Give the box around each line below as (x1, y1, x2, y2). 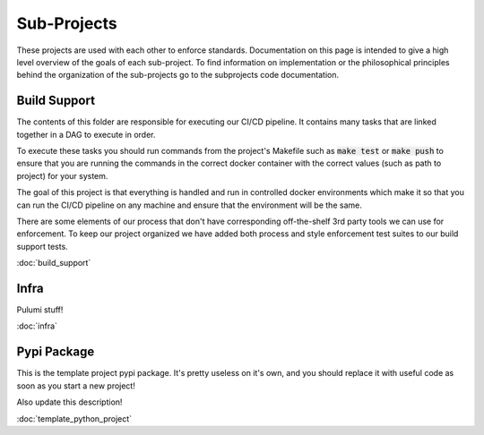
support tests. (16, 241, 69, 252)
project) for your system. (16, 170, 108, 181)
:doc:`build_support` (16, 258, 91, 269)
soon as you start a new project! (16, 380, 136, 391)
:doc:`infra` (16, 320, 58, 331)
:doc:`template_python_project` (16, 413, 133, 424)
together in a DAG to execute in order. (16, 129, 156, 140)
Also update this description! (16, 397, 123, 407)
